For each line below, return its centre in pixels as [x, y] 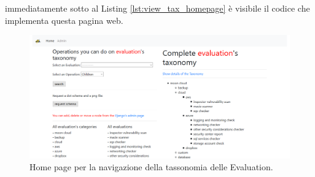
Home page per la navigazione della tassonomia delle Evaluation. [151, 167]
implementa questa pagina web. [64, 20]
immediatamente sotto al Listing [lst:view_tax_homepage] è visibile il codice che [157, 8]
